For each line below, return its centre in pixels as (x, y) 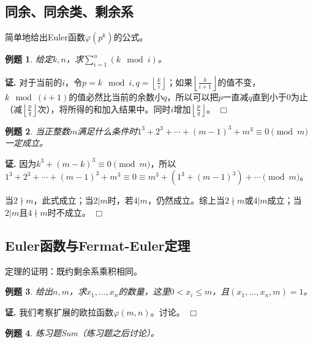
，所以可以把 (193, 97)
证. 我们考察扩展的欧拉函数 (59, 312)
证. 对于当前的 (34, 82)
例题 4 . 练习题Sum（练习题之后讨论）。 (82, 332)
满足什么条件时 (107, 131)
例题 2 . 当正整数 (37, 131)
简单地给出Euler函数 (45, 37)
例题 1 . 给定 (29, 59)
